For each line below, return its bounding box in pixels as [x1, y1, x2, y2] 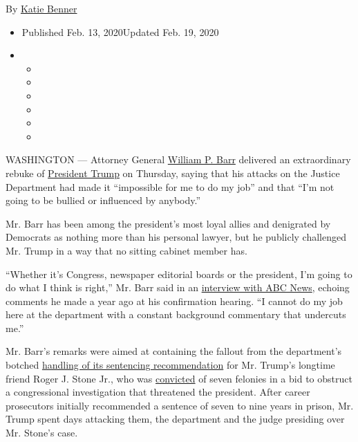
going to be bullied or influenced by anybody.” [6, 193, 201, 208]
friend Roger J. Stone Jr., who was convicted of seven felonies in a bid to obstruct [6, 371, 352, 385]
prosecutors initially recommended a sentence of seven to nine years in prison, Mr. [6, 398, 354, 412]
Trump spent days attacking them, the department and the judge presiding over [6, 412, 345, 426]
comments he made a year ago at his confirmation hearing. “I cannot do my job [6, 293, 343, 308]
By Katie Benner [6, 1, 77, 15]
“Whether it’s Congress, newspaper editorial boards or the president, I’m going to [6, 266, 352, 281]
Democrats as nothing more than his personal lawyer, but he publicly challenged [6, 230, 347, 244]
